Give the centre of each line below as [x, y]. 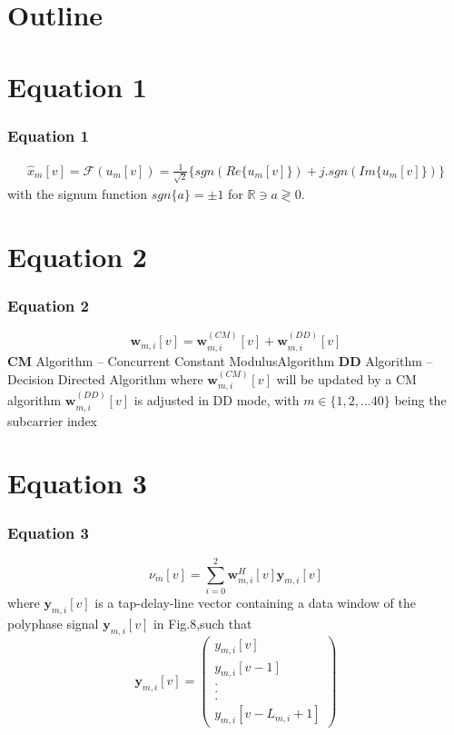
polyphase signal [53, 623]
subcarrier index [52, 420]
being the [420, 400]
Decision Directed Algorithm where [105, 379]
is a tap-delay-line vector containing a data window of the [255, 603]
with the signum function [78, 194]
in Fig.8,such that [202, 623]
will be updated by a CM [346, 379]
